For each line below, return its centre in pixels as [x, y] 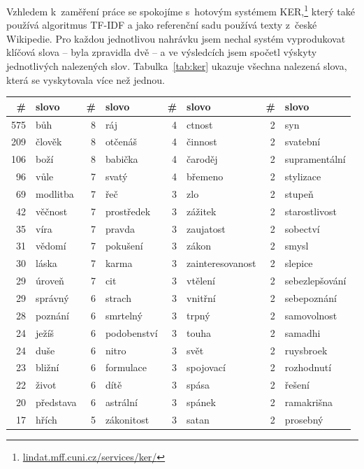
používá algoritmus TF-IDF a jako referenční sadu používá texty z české [162, 25]
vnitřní [201, 298]
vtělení [201, 281]
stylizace [303, 176]
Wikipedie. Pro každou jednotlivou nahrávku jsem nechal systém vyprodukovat [176, 38]
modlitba [55, 193]
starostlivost [311, 211]
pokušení [124, 246]
